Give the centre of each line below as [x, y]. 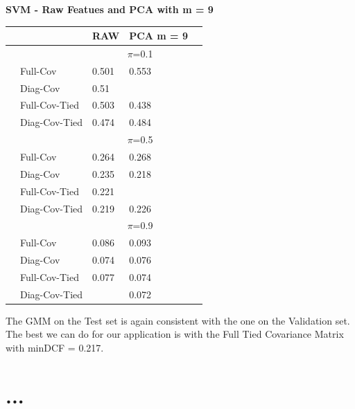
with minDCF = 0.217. [55, 348]
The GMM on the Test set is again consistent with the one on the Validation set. [178, 320]
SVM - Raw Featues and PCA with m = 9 [110, 9]
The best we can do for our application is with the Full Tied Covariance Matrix [175, 334]
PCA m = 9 [159, 36]
